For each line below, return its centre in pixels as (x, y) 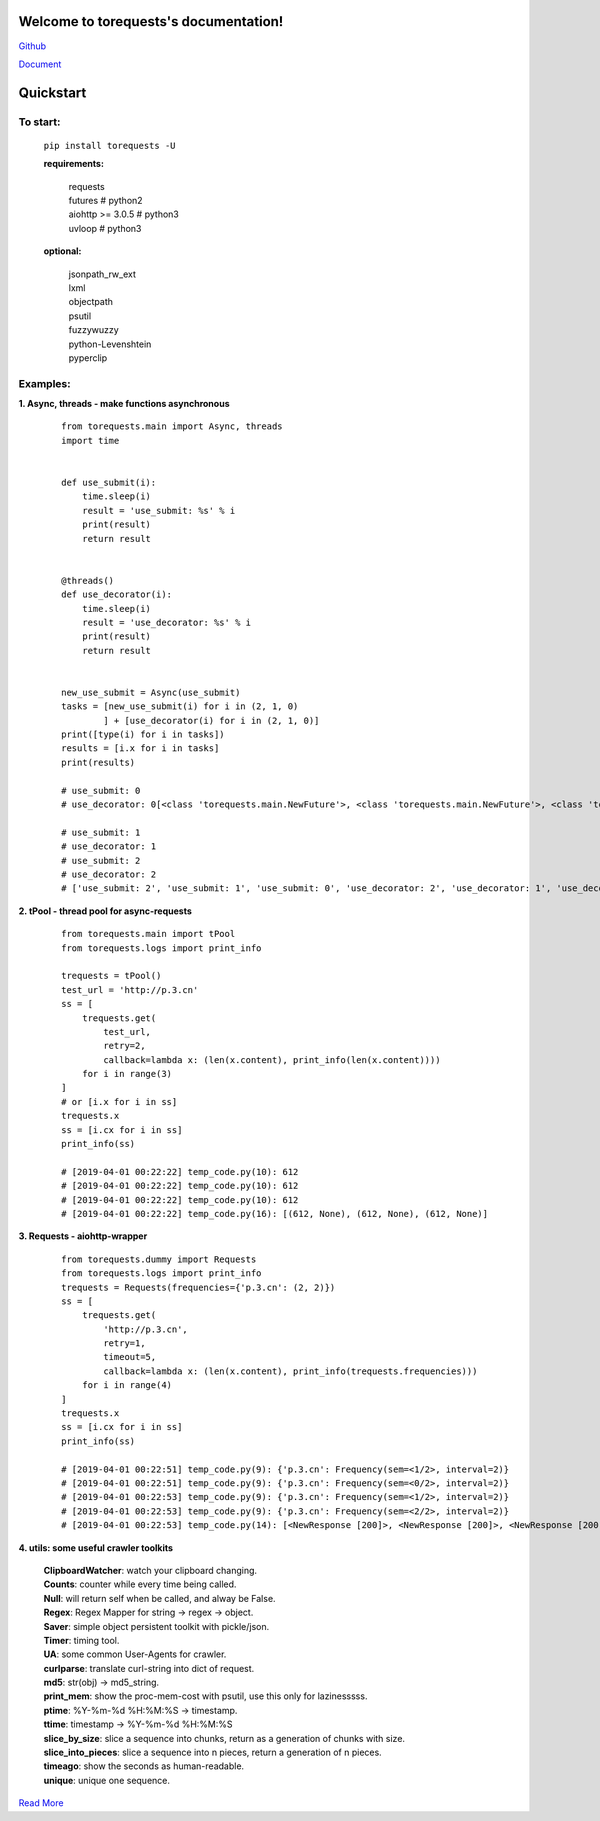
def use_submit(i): (109, 483)
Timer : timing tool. (81, 1640)
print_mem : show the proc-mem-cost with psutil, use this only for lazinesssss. (205, 1696)
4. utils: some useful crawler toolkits (96, 1547)
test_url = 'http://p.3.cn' (130, 989)
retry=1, (124, 1343)
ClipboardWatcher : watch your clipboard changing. (150, 1570)
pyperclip (88, 357)
